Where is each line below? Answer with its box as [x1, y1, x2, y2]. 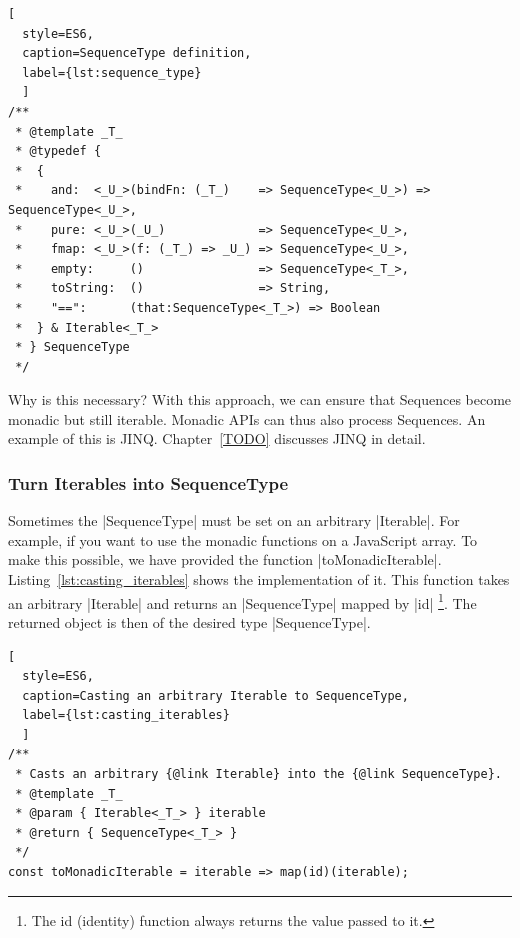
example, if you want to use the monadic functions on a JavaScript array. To [8, 529, 478, 550]
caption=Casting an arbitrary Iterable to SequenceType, [22, 688, 409, 703]
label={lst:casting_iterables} [22, 708, 230, 723]
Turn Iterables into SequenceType [8, 470, 289, 495]
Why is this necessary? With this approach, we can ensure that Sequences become [8, 389, 512, 410]
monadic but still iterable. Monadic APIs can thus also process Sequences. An [8, 408, 486, 429]
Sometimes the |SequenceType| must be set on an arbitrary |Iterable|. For [8, 510, 460, 531]
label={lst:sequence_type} [22, 65, 202, 80]
